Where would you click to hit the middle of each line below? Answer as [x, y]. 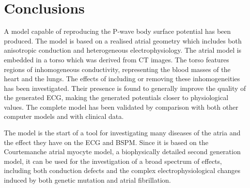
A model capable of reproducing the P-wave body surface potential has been [117, 31]
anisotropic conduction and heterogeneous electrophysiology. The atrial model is [123, 50]
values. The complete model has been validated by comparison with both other [121, 107]
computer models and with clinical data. [64, 116]
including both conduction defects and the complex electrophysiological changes [122, 170]
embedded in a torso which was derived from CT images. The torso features [117, 59]
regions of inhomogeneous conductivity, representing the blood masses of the [117, 69]
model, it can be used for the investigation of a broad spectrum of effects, [113, 161]
